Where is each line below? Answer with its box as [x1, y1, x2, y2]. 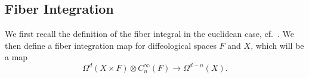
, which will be [251, 39, 304, 51]
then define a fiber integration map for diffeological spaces [5, 39, 217, 51]
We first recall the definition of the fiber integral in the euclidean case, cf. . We [5, 27, 294, 40]
